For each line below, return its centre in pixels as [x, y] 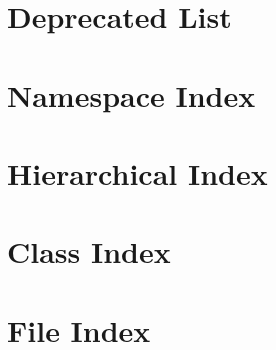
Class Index [89, 251]
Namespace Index [131, 94]
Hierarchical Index [137, 172]
